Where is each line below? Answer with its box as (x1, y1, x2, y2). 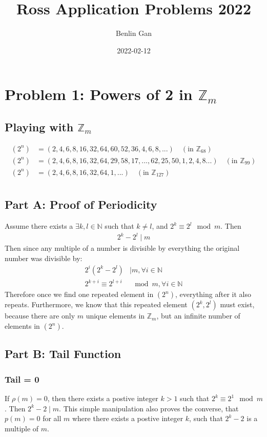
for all (43, 413, 61, 424)
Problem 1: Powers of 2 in (5, 84, 193, 105)
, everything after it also (175, 289, 251, 300)
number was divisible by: (5, 252, 83, 263)
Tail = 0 (5, 372, 39, 385)
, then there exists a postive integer (47, 393, 158, 403)
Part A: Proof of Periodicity (5, 196, 157, 212)
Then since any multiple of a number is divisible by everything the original (5, 243, 240, 253)
